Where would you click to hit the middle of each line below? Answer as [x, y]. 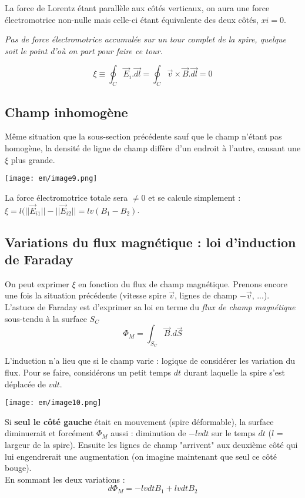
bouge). [18, 468]
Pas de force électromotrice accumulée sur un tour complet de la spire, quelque [146, 39]
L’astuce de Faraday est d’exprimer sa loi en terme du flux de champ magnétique [150, 307]
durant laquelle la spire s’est [234, 372]
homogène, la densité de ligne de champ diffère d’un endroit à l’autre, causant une [153, 147]
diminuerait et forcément [49, 433]
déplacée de [25, 384]
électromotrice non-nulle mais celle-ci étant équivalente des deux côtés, [132, 19]
